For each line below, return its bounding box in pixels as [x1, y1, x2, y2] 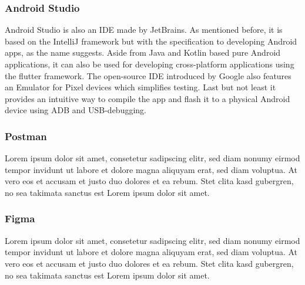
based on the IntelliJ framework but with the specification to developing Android [5, 35, 297, 47]
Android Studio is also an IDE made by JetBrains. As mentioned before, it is [5, 23, 283, 36]
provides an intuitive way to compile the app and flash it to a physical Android [5, 92, 290, 104]
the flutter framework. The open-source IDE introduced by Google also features [5, 69, 291, 82]
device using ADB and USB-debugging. [5, 104, 147, 116]
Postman [5, 128, 47, 143]
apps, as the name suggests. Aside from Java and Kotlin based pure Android [5, 46, 281, 59]
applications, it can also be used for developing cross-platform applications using [5, 58, 294, 70]
